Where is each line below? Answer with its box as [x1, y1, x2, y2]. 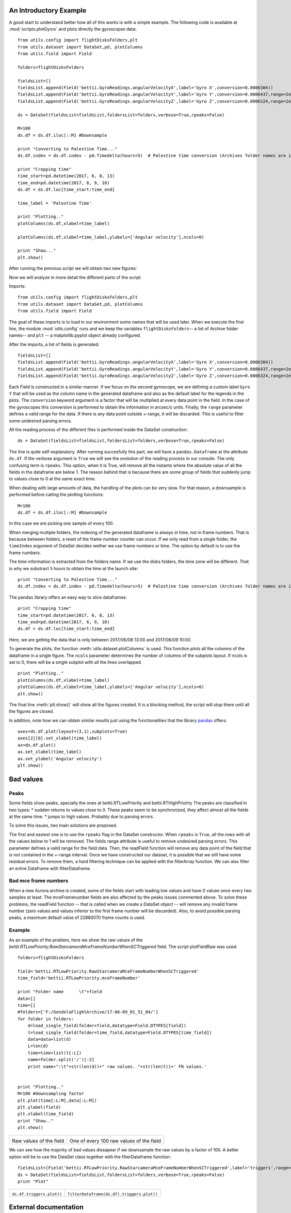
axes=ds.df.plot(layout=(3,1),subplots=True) [17, 729, 128, 735]
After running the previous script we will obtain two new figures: [9, 265, 137, 271]
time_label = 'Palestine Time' [17, 200, 92, 206]
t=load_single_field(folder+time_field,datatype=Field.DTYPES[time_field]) [27, 1030, 212, 1035]
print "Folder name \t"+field [17, 989, 102, 995]
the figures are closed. [9, 708, 54, 714]
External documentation [9, 1203, 84, 1211]
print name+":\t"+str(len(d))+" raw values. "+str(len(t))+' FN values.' [27, 1064, 207, 1069]
